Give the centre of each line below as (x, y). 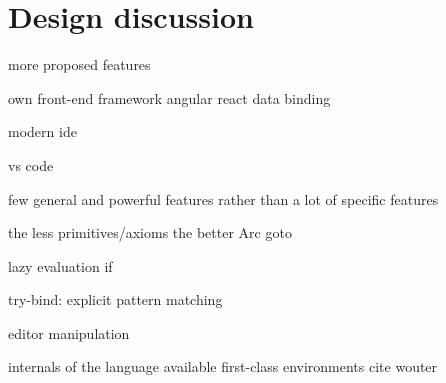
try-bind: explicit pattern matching (115, 299)
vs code (31, 164)
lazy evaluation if (60, 265)
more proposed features (79, 64)
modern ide (42, 131)
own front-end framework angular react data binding (169, 97)
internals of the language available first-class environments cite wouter (223, 366)
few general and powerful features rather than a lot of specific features (223, 198)
